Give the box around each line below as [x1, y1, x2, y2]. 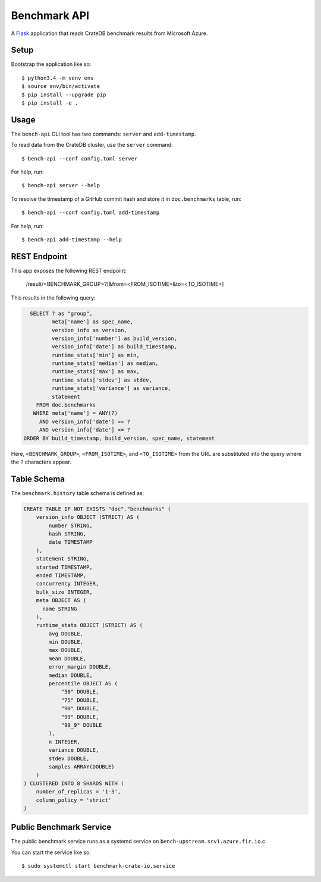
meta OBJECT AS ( [36, 597, 87, 604]
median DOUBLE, [48, 672, 93, 679]
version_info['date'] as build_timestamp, [51, 344, 178, 350]
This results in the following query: [11, 294, 96, 301]
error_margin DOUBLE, [48, 663, 112, 670]
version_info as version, [51, 327, 127, 333]
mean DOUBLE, [48, 655, 87, 662]
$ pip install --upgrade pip [21, 91, 106, 98]
